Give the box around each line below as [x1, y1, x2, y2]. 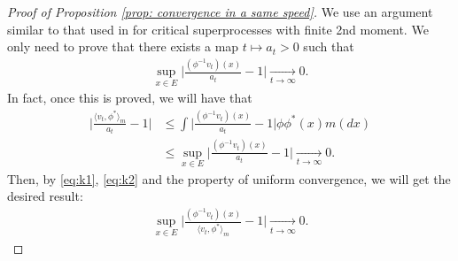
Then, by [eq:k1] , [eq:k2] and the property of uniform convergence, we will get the [7, 169, 451, 188]
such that [303, 37, 354, 56]
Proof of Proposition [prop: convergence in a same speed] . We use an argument [7, 3, 433, 20]
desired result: [7, 187, 83, 205]
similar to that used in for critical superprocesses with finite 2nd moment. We [7, 19, 429, 38]
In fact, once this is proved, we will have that [7, 88, 252, 107]
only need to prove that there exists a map [7, 37, 239, 56]
